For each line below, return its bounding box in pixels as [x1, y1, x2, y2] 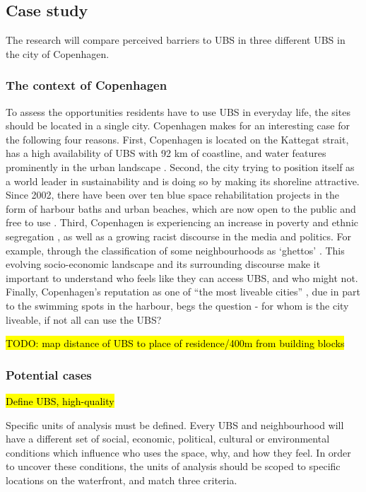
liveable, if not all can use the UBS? [6, 312, 162, 327]
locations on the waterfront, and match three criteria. [6, 472, 237, 487]
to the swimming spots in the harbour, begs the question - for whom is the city [6, 298, 349, 312]
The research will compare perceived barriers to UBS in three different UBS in [6, 33, 346, 47]
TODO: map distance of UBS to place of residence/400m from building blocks [6, 336, 345, 351]
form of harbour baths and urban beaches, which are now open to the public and [6, 201, 356, 216]
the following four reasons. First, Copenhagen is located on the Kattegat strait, [6, 131, 349, 146]
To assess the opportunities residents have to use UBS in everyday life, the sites [6, 104, 350, 119]
